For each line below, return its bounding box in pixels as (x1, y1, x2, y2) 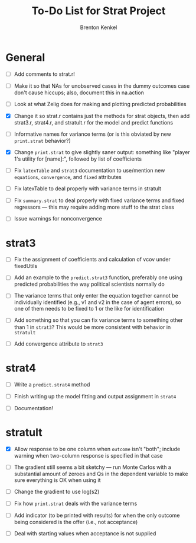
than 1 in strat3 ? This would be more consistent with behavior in (14, 323, 171, 330)
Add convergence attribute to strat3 (14, 340, 103, 347)
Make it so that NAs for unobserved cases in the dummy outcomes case (14, 82, 190, 90)
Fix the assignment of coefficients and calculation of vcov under (14, 256, 171, 263)
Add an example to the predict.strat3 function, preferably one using (14, 274, 182, 281)
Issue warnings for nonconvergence (14, 215, 103, 222)
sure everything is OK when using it (14, 476, 101, 484)
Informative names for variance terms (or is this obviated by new (14, 130, 172, 138)
